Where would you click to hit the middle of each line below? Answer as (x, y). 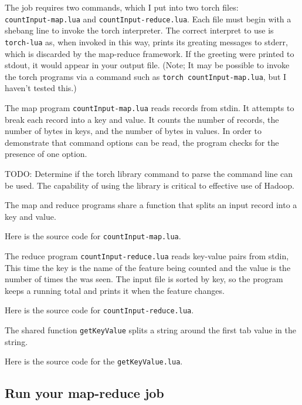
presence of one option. (46, 154)
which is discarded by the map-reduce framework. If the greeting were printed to (150, 53)
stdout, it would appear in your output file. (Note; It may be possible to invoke (147, 65)
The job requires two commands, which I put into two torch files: (122, 7)
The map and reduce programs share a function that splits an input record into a (151, 205)
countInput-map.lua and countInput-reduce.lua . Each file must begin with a (148, 19)
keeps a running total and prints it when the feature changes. (115, 290)
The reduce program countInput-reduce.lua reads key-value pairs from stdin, (147, 256)
